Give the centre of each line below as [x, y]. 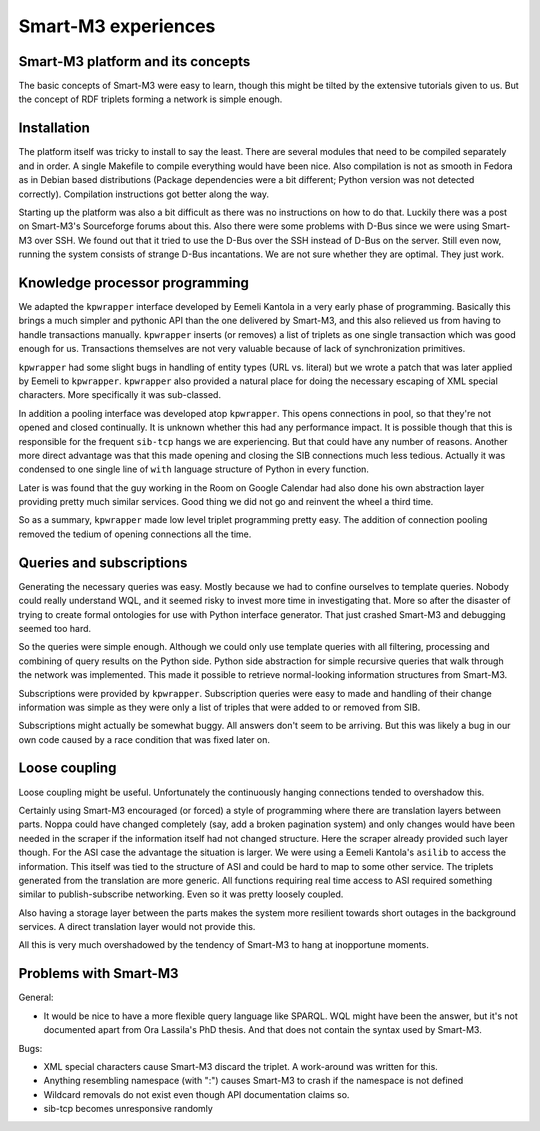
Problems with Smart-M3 [98, 973]
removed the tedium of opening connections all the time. [135, 534]
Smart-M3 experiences [117, 26]
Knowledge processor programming [134, 282]
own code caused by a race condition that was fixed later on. [144, 739]
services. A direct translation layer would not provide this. [137, 927]
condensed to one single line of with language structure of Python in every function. [194, 469]
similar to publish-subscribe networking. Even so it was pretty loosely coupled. [181, 894]
